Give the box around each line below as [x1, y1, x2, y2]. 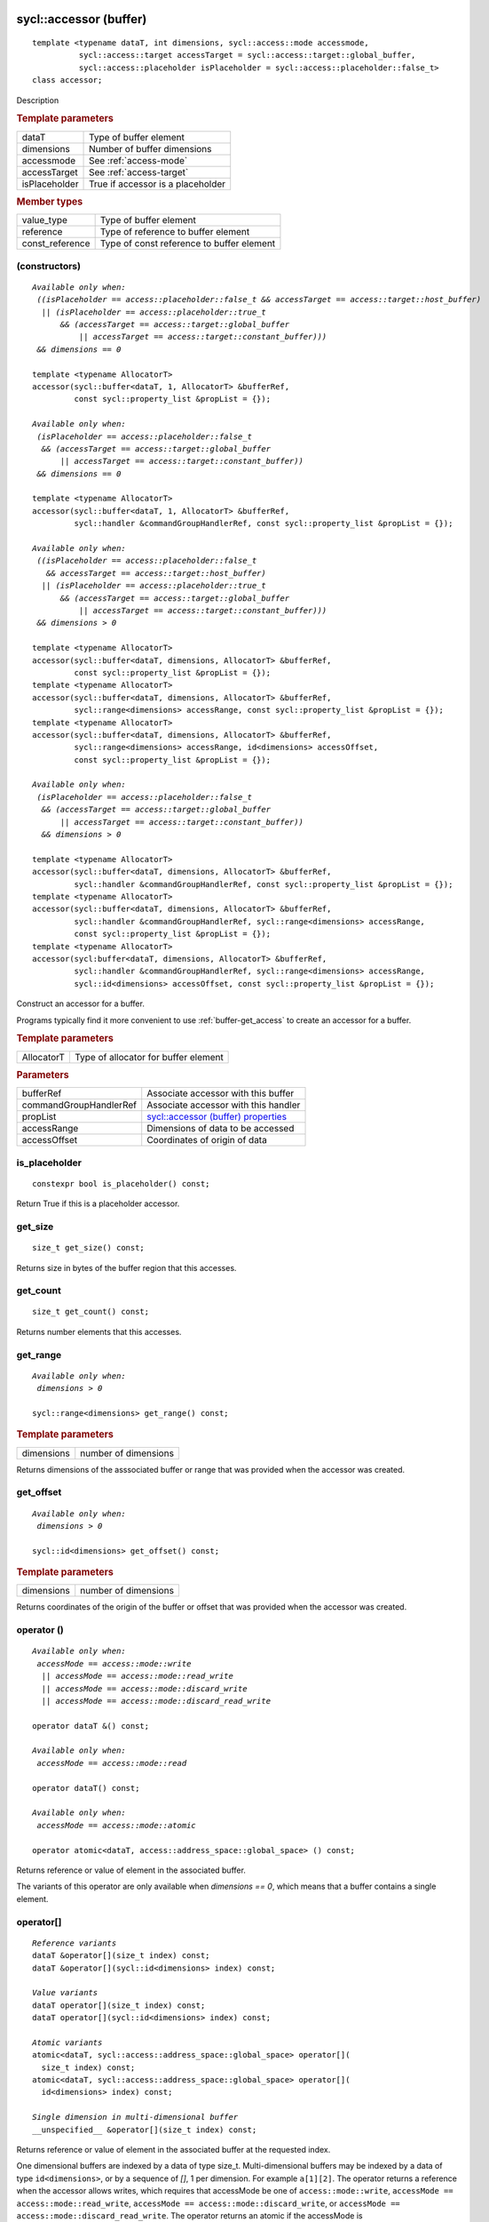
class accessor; [32, 76, 103, 85]
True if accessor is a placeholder [89, 178, 226, 190]
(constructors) [16, 260, 82, 272]
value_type [21, 214, 68, 227]
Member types [16, 196, 83, 208]
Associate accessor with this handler [146, 1099, 301, 1111]
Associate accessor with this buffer [146, 1087, 295, 1099]
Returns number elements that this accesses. [16, 1326, 182, 1337]
